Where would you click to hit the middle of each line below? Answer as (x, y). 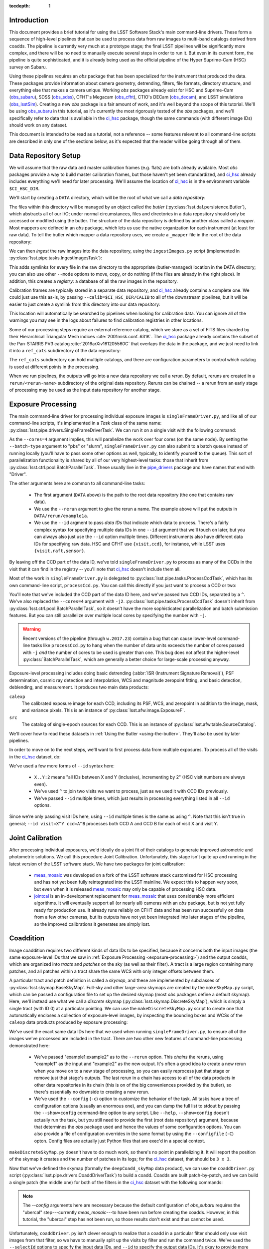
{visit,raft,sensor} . (60, 551)
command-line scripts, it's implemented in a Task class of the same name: (85, 423)
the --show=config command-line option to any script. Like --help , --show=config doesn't (132, 1113)
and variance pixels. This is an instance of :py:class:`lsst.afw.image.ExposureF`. (103, 710)
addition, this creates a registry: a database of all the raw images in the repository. (94, 281)
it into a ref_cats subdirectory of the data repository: (65, 351)
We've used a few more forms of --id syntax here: (62, 766)
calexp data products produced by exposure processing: (68, 1022)
